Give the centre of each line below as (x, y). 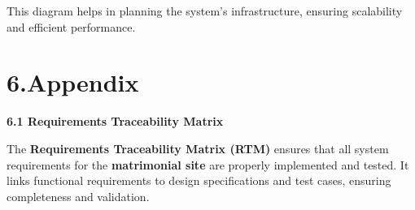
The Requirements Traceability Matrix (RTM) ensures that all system (198, 148)
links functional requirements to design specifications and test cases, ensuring (199, 180)
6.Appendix (73, 82)
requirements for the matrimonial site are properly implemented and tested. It (208, 164)
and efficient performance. (71, 26)
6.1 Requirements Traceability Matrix (115, 121)
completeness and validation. (78, 196)
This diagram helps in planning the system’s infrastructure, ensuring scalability (205, 11)
